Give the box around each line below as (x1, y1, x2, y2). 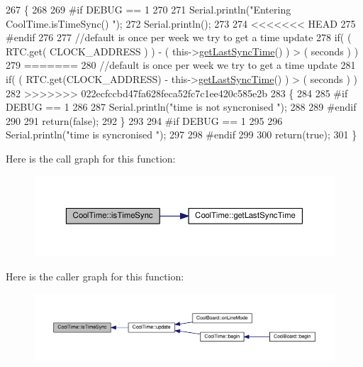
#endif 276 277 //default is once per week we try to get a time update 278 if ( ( (6, 30, 352, 45)
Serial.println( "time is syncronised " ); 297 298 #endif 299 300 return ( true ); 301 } (6, 127, 357, 142)
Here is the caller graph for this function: (6, 269, 184, 284)
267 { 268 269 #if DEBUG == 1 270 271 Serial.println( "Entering (6, 2, 291, 16)
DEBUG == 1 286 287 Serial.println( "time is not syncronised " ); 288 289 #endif (6, 99, 357, 114)
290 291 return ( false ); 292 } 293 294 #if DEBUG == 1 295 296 (6, 113, 283, 128)
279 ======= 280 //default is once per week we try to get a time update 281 (6, 57, 356, 72)
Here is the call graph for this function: (6, 150, 176, 165)
